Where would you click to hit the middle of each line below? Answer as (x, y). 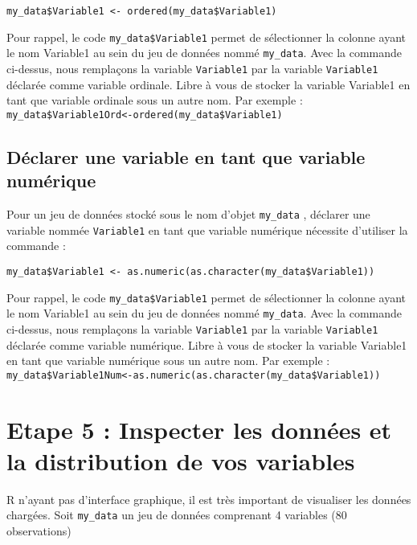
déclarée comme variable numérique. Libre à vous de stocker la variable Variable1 (207, 344)
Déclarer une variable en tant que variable (186, 156)
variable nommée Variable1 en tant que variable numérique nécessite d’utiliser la (207, 229)
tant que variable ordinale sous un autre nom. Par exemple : (155, 100)
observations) (39, 531)
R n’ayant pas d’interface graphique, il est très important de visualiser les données (209, 499)
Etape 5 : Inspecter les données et (199, 429)
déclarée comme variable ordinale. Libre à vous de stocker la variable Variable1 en (208, 84)
